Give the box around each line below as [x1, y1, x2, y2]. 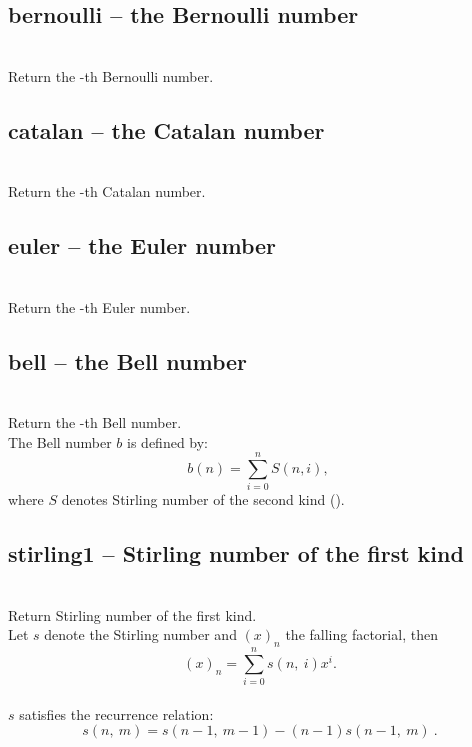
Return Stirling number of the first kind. [8, 604, 257, 625]
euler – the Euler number [8, 230, 277, 261]
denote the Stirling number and [44, 624, 237, 645]
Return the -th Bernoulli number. [8, 65, 214, 86]
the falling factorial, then [285, 624, 438, 645]
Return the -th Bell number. [8, 411, 182, 432]
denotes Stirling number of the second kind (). [61, 489, 345, 510]
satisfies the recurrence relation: [19, 703, 214, 724]
